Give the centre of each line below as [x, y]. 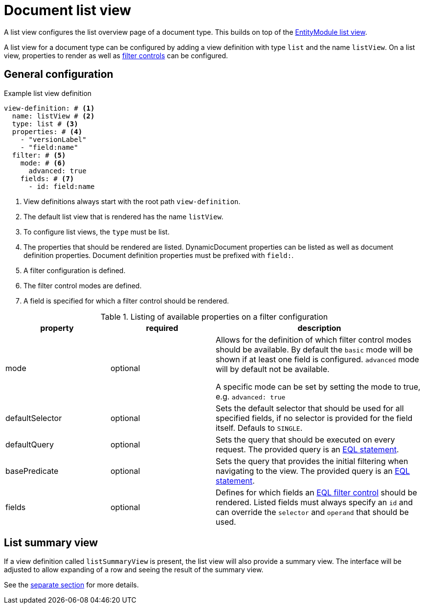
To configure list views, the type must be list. [97, 232]
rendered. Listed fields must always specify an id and [314, 502]
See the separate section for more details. [71, 585]
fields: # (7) [47, 178]
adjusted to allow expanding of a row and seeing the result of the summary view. [134, 570]
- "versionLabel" [53, 139]
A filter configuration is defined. [75, 270]
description [319, 328]
